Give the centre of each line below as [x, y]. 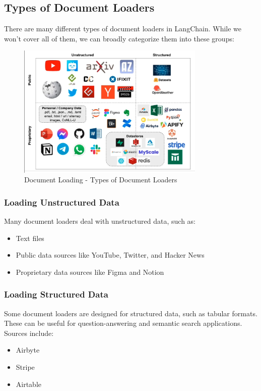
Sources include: [29, 333]
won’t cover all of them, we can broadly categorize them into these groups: [119, 38]
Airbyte [28, 350]
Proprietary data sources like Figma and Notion [90, 272]
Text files [30, 238]
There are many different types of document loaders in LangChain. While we [123, 29]
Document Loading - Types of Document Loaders [101, 180]
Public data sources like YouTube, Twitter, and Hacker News [110, 255]
